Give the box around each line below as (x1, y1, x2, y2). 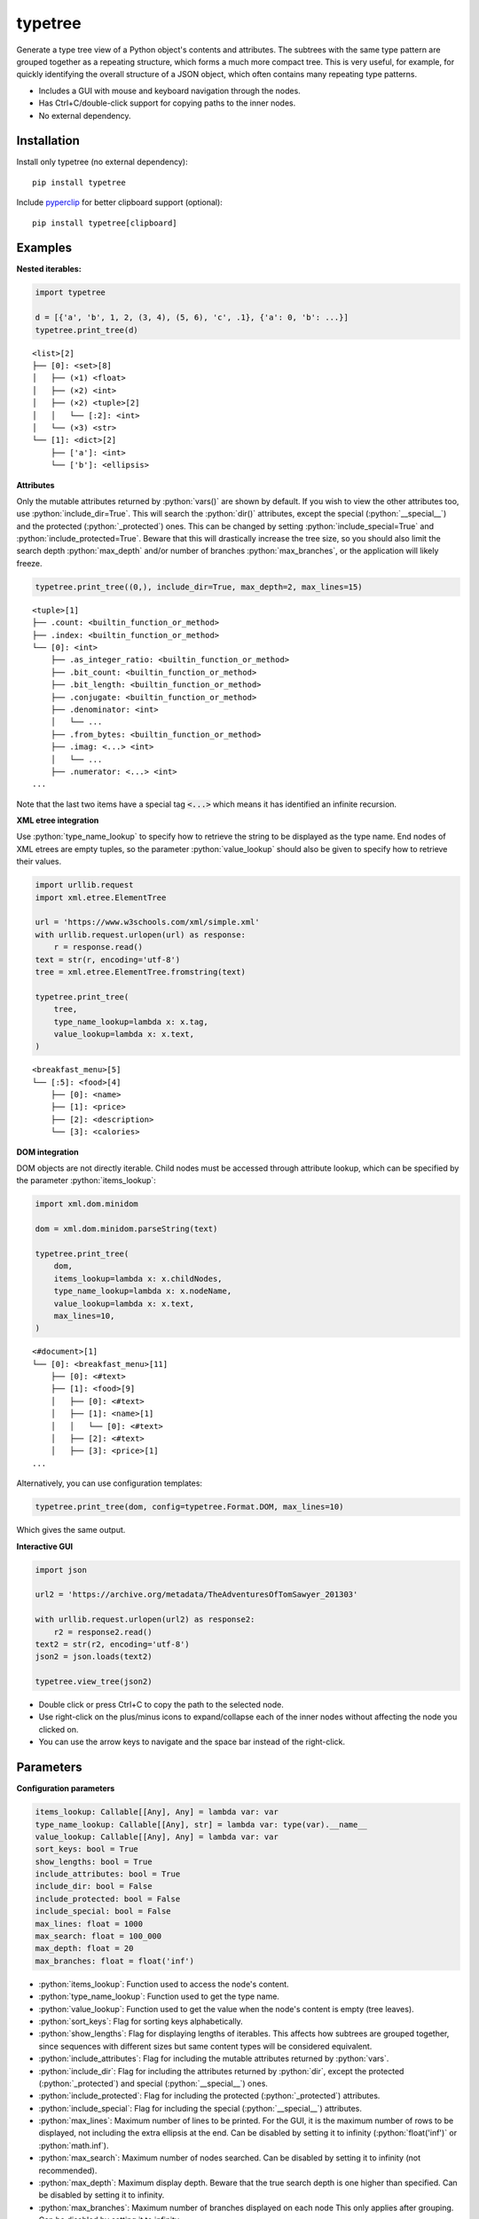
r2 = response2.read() (53, 1627, 153, 1637)
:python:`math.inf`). (38, 2140, 109, 2151)
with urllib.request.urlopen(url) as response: (35, 929, 246, 940)
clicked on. (38, 1724, 79, 1734)
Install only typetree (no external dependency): (16, 156, 188, 168)
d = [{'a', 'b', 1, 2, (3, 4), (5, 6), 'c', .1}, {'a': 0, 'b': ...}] (35, 312, 349, 323)
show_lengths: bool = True (35, 1856, 153, 1867)
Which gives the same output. (16, 1525, 126, 1536)
